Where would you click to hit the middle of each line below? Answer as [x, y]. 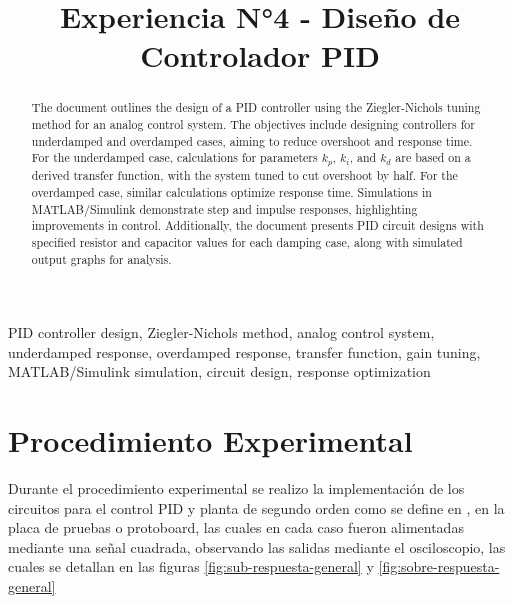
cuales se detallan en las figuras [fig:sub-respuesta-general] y [191, 566]
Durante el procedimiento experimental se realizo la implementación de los [236, 488]
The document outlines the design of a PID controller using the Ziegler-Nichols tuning [256, 107]
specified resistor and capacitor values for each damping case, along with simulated [247, 241]
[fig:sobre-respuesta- [439, 566]
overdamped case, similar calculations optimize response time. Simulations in [231, 191]
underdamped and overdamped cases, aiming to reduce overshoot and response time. [252, 140]
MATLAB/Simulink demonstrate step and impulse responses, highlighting [224, 208]
